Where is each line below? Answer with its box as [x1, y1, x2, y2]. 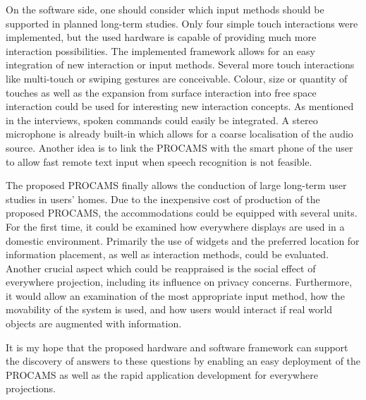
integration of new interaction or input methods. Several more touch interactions [6, 57, 355, 72]
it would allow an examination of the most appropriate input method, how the [6, 288, 345, 303]
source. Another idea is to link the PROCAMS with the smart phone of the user [6, 140, 353, 154]
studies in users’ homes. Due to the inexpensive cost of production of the [6, 191, 320, 206]
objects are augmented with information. [6, 316, 182, 331]
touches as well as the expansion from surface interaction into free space [6, 85, 317, 99]
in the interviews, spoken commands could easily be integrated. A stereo [6, 112, 318, 127]
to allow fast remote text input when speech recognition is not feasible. [6, 154, 312, 169]
